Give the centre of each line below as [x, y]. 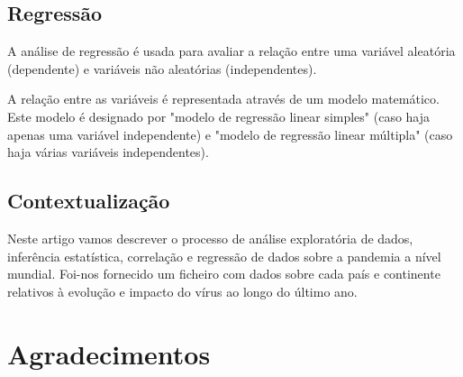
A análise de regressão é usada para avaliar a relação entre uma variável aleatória [231, 51]
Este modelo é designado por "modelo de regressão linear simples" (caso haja [219, 116]
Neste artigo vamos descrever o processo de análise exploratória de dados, [210, 238]
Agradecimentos [109, 353]
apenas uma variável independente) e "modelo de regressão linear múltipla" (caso [230, 134]
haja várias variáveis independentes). [108, 152]
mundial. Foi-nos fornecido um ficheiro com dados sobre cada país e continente [224, 274]
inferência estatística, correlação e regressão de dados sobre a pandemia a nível [224, 256]
